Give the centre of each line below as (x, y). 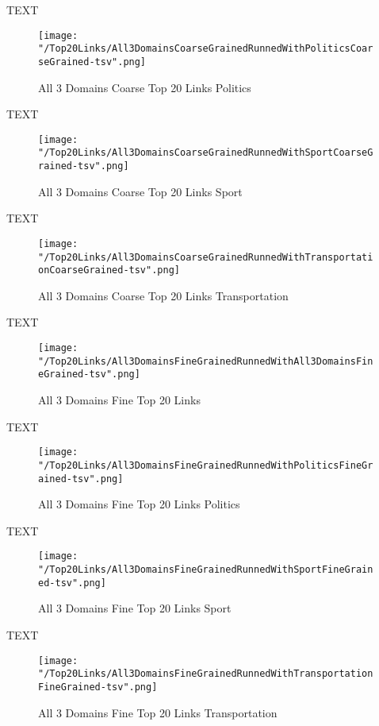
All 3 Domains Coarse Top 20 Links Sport (140, 191)
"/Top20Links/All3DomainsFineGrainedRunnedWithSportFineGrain (206, 570)
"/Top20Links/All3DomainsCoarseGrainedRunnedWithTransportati (206, 257)
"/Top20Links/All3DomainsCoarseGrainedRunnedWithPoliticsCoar (206, 49)
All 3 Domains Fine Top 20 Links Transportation (158, 712)
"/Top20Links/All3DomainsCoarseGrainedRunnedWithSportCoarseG (206, 153)
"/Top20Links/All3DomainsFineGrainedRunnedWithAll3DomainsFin (206, 361)
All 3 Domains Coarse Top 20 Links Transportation (163, 295)
